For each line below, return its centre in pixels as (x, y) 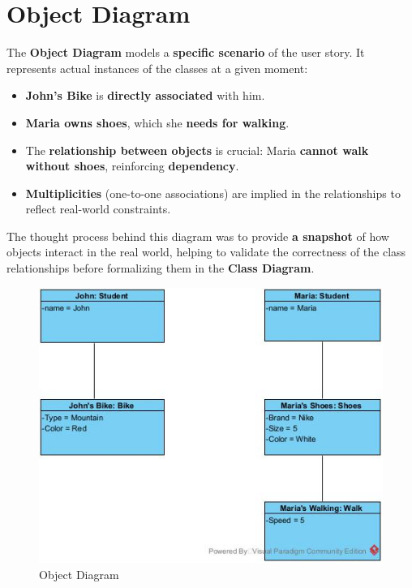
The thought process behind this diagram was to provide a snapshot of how (198, 236)
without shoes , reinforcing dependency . (132, 166)
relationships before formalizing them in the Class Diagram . (161, 268)
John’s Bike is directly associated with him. (145, 95)
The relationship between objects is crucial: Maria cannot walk (197, 150)
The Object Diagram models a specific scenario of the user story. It (186, 52)
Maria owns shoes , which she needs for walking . (157, 122)
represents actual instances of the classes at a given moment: (157, 68)
